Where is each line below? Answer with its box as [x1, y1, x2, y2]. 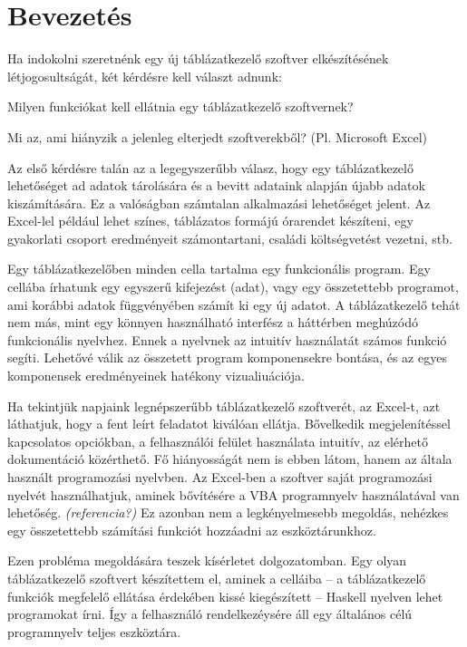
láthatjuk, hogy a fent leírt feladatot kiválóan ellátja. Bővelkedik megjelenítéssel [7, 414, 451, 433]
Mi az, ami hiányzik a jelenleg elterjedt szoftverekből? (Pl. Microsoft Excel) [7, 127, 428, 146]
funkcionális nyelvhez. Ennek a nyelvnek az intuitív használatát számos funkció [7, 330, 447, 349]
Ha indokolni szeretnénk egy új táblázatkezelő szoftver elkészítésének [7, 49, 389, 68]
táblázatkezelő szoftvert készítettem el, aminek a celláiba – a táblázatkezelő [7, 568, 426, 587]
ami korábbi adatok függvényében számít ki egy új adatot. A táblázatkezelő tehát [7, 295, 461, 314]
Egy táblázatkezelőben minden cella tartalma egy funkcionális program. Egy [7, 259, 431, 278]
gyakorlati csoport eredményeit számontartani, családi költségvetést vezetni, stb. [7, 228, 452, 247]
